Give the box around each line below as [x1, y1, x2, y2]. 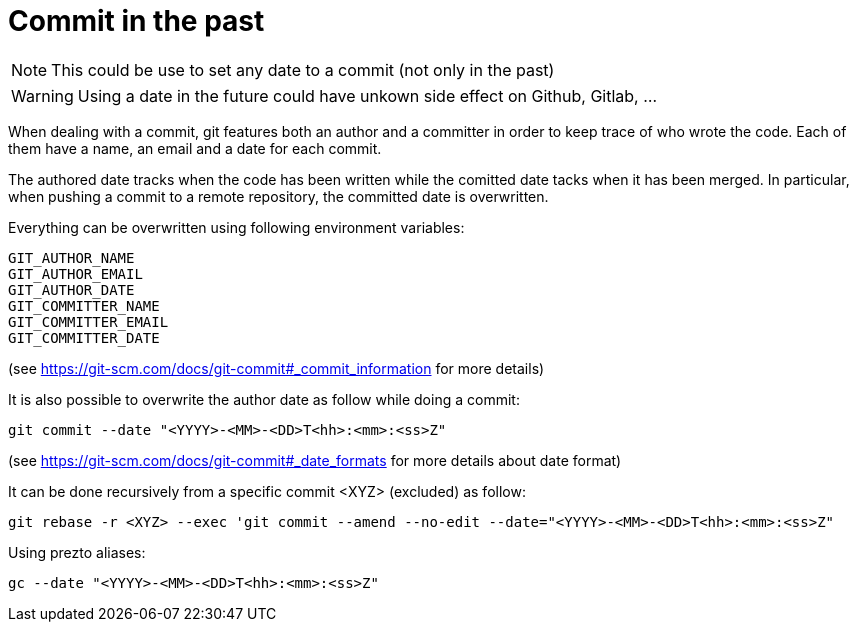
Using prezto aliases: [8, 543, 146, 561]
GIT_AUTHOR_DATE [8, 281, 135, 298]
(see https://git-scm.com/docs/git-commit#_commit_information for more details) [8, 359, 545, 377]
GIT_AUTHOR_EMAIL [8, 265, 143, 282]
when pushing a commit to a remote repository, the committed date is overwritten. [8, 187, 549, 205]
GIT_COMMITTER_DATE [8, 329, 160, 346]
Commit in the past [8, 4, 265, 38]
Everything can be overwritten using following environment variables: [8, 218, 465, 236]
